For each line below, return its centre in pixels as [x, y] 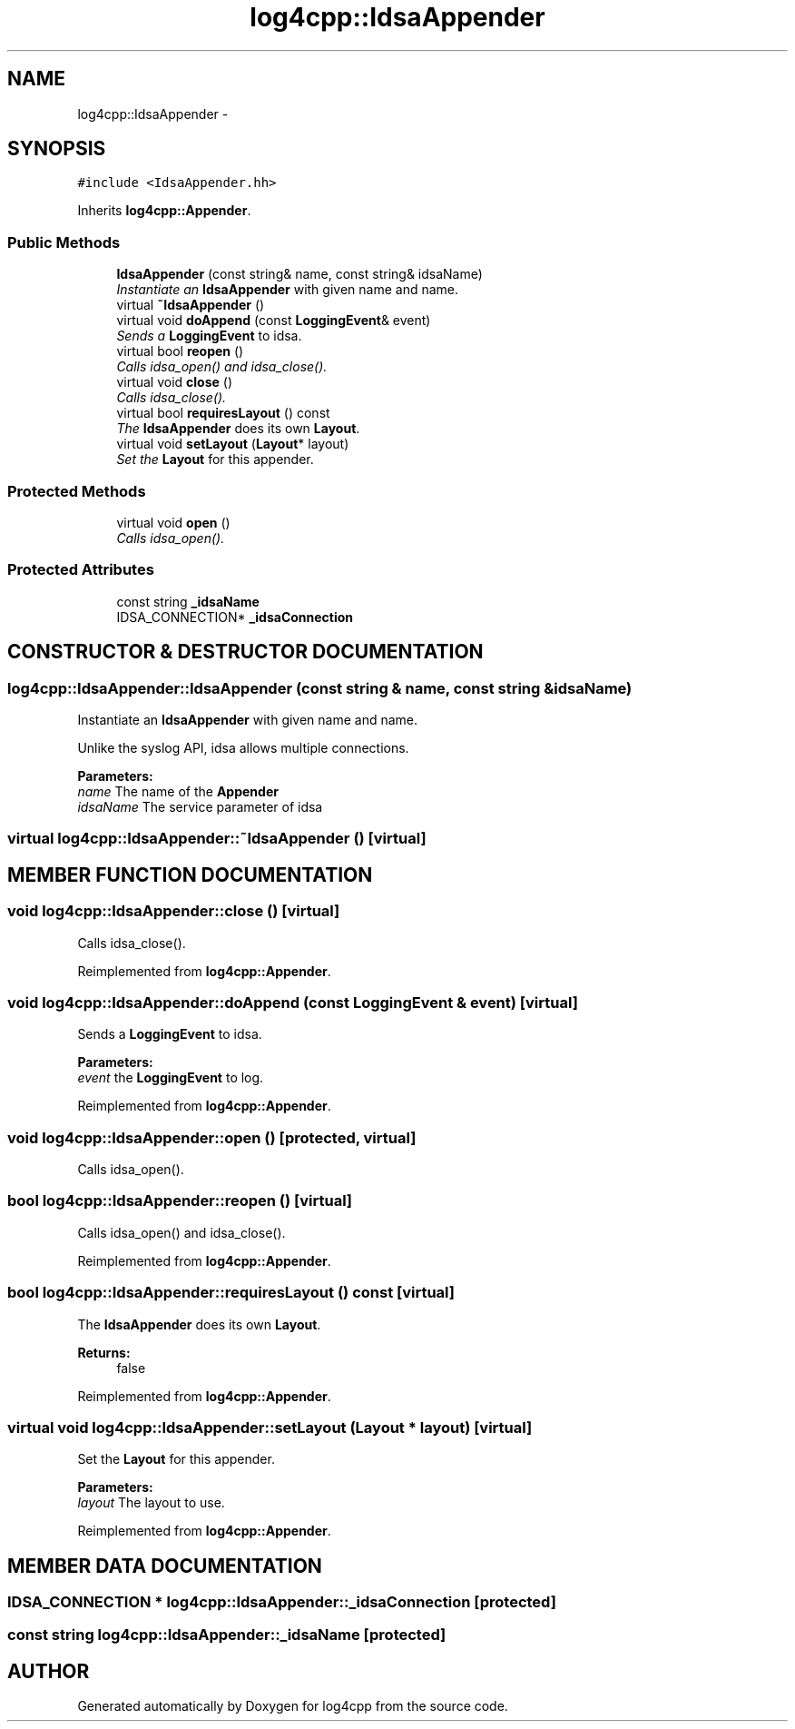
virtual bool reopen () [180, 351]
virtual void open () [173, 522]
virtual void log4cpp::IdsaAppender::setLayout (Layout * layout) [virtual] [270, 1427]
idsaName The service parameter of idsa [200, 806]
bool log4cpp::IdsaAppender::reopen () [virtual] [180, 1201]
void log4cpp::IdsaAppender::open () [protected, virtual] [212, 1137]
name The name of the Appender [178, 791]
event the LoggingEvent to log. [171, 1078]
